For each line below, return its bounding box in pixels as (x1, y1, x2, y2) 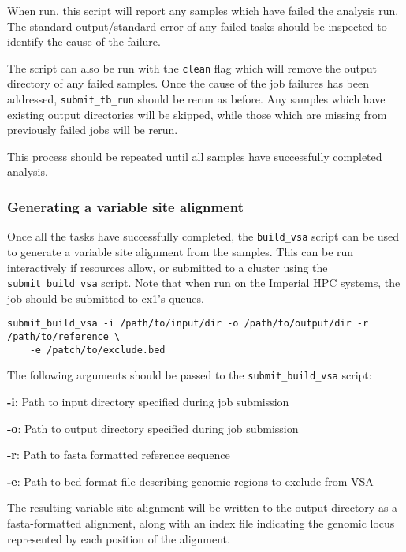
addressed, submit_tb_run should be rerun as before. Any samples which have (7, 91, 386, 107)
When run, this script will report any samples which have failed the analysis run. (7, 2, 399, 18)
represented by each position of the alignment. (7, 530, 230, 546)
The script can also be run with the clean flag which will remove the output (7, 59, 377, 76)
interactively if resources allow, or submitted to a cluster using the (7, 259, 328, 275)
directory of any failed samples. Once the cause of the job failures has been (7, 75, 369, 91)
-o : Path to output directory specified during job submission (7, 420, 299, 436)
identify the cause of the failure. (7, 33, 161, 50)
